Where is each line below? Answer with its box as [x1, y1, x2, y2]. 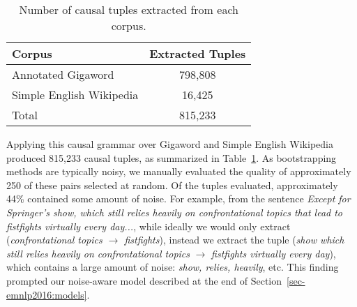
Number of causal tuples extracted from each [19, 1, 238, 17]
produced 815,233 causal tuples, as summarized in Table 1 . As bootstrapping [6, 150, 337, 165]
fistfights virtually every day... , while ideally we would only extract [6, 218, 291, 233]
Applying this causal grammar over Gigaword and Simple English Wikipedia [6, 137, 333, 151]
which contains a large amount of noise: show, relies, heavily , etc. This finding [6, 260, 339, 274]
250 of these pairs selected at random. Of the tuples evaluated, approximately [6, 177, 338, 192]
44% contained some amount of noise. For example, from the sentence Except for [6, 191, 351, 206]
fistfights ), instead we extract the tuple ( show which [124, 232, 344, 247]
